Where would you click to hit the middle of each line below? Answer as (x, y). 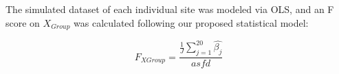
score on (23, 22)
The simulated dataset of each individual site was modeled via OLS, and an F (170, 9)
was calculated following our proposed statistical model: (191, 22)
